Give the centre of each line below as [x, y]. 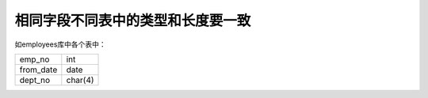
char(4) [80, 80]
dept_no [35, 80]
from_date [38, 70]
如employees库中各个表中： [60, 44]
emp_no [34, 59]
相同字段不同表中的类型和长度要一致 [133, 21]
